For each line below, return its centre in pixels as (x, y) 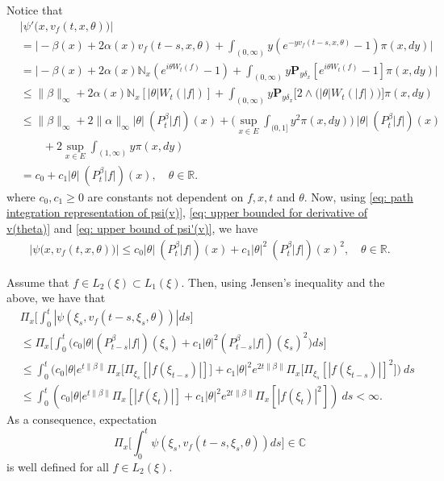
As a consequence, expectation (82, 419)
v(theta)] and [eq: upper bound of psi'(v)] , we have (132, 228)
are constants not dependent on (165, 196)
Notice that (35, 10)
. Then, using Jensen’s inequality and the (283, 282)
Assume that (38, 282)
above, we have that (56, 298)
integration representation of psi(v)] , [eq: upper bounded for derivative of (187, 212)
